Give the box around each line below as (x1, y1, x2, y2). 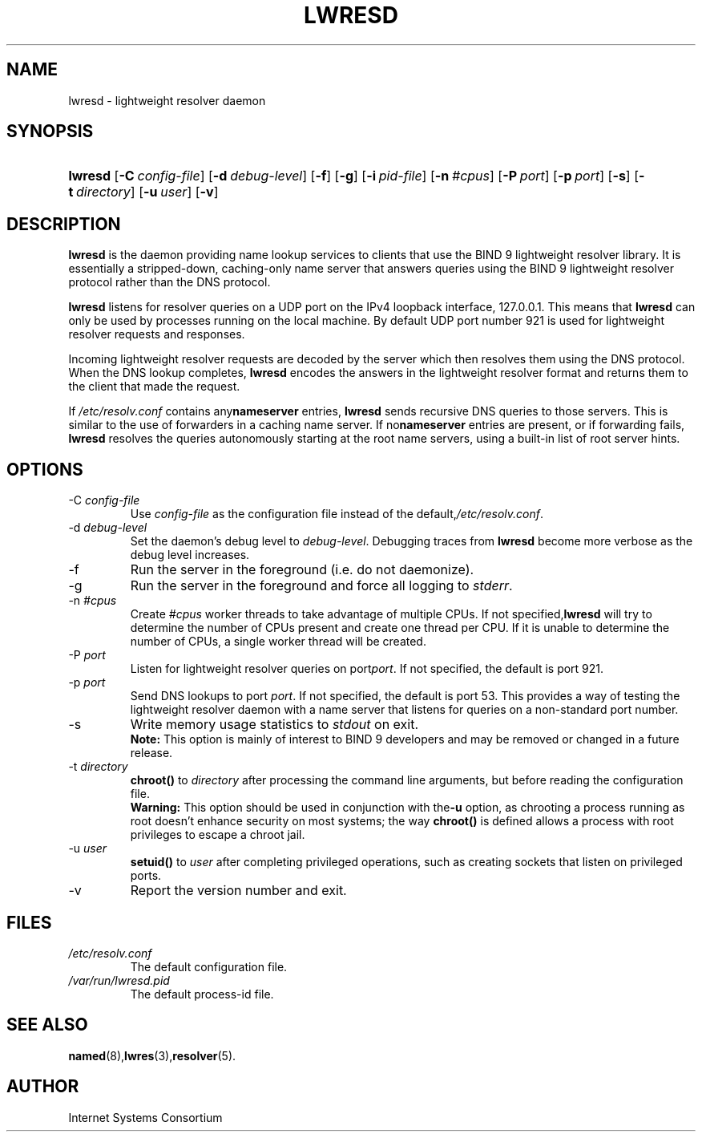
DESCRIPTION (6, 213, 121, 234)
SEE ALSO (6, 1014, 88, 1035)
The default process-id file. (130, 986, 274, 1001)
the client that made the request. (68, 379, 240, 394)
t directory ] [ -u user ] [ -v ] (68, 184, 219, 200)
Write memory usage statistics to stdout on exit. (130, 716, 418, 733)
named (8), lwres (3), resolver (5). (68, 1048, 236, 1063)
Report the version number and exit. (130, 882, 347, 899)
